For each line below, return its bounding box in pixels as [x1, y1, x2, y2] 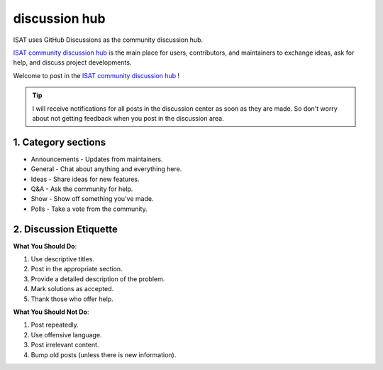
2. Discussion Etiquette [13, 223, 118, 235]
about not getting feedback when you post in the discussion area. [32, 114, 224, 122]
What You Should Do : [13, 241, 77, 250]
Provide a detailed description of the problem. [30, 274, 165, 283]
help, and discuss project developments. [13, 58, 132, 67]
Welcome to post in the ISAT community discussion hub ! [13, 71, 180, 80]
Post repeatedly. [30, 320, 79, 330]
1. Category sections [13, 136, 106, 148]
